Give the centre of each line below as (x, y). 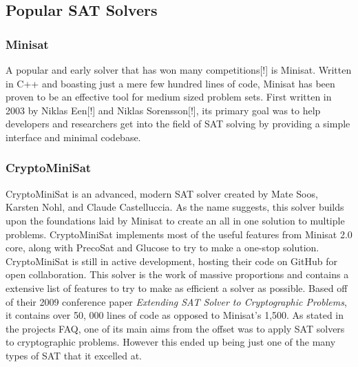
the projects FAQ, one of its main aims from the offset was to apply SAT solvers (175, 328)
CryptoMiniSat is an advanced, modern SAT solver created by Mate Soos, (162, 193)
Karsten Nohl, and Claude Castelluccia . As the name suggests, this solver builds (175, 207)
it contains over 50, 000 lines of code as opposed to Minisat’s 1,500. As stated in (175, 315)
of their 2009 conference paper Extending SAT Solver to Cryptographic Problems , (176, 301)
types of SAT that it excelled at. (74, 355)
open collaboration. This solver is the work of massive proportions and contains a (177, 274)
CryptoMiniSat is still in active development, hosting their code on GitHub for (171, 261)
